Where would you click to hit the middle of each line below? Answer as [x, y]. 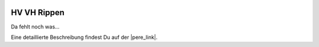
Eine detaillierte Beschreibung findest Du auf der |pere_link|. [84, 37]
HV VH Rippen [38, 12]
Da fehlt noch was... [35, 27]
